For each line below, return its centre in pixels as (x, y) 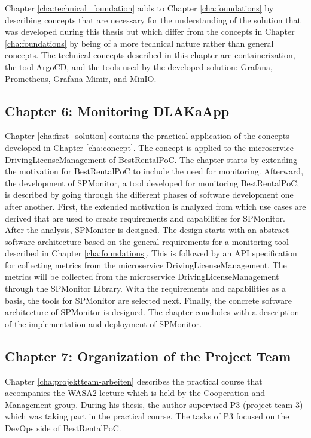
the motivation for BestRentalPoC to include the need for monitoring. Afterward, (154, 171)
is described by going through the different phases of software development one (149, 194)
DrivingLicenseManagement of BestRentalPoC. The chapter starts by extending (151, 159)
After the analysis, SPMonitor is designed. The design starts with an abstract (147, 230)
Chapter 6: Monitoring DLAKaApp (117, 111)
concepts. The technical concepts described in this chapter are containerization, (150, 55)
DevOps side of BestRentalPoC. (63, 428)
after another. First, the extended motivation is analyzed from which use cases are (155, 206)
